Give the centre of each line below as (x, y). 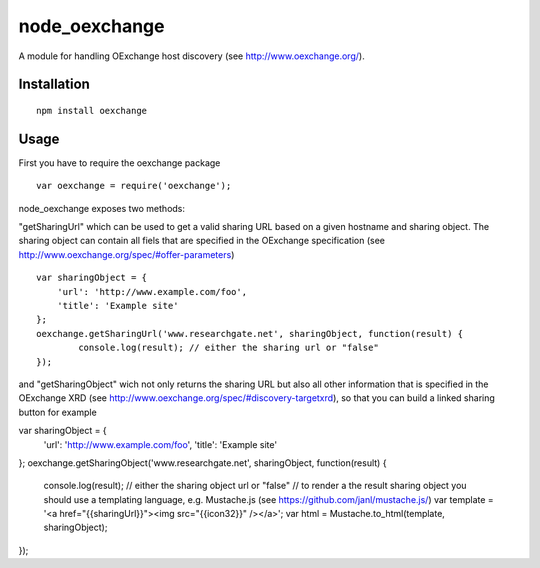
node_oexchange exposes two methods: (101, 208)
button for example (57, 412)
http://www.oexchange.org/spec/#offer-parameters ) (126, 254)
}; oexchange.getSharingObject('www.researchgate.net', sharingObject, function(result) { (202, 462)
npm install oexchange (92, 110)
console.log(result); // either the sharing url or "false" (228, 348)
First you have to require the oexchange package (119, 162)
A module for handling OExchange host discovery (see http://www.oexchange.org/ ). (191, 56)
